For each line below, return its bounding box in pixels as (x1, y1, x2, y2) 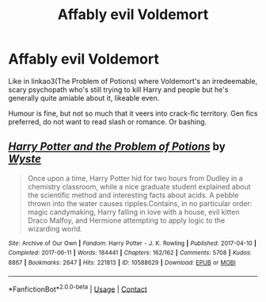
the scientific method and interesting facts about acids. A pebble (27, 190, 239, 200)
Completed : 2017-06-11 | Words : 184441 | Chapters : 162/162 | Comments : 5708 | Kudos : (8, 249, 252, 257)
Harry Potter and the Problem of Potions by (8, 140, 226, 154)
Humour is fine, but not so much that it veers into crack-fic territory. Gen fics (8, 109, 258, 118)
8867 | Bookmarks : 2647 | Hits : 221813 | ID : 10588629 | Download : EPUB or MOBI (8, 259, 236, 267)
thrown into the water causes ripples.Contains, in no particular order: (27, 198, 253, 208)
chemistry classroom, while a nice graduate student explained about (27, 182, 251, 191)
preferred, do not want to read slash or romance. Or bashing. (8, 117, 207, 126)
